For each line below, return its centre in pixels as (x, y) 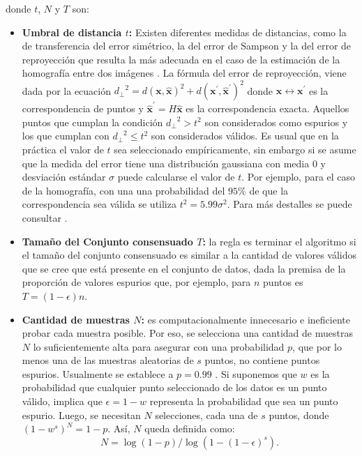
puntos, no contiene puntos (262, 360)
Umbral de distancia (72, 32)
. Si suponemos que (256, 373)
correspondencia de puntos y (83, 108)
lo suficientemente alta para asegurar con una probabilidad (159, 346)
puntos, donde (299, 415)
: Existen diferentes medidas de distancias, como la (237, 32)
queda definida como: (190, 428)
